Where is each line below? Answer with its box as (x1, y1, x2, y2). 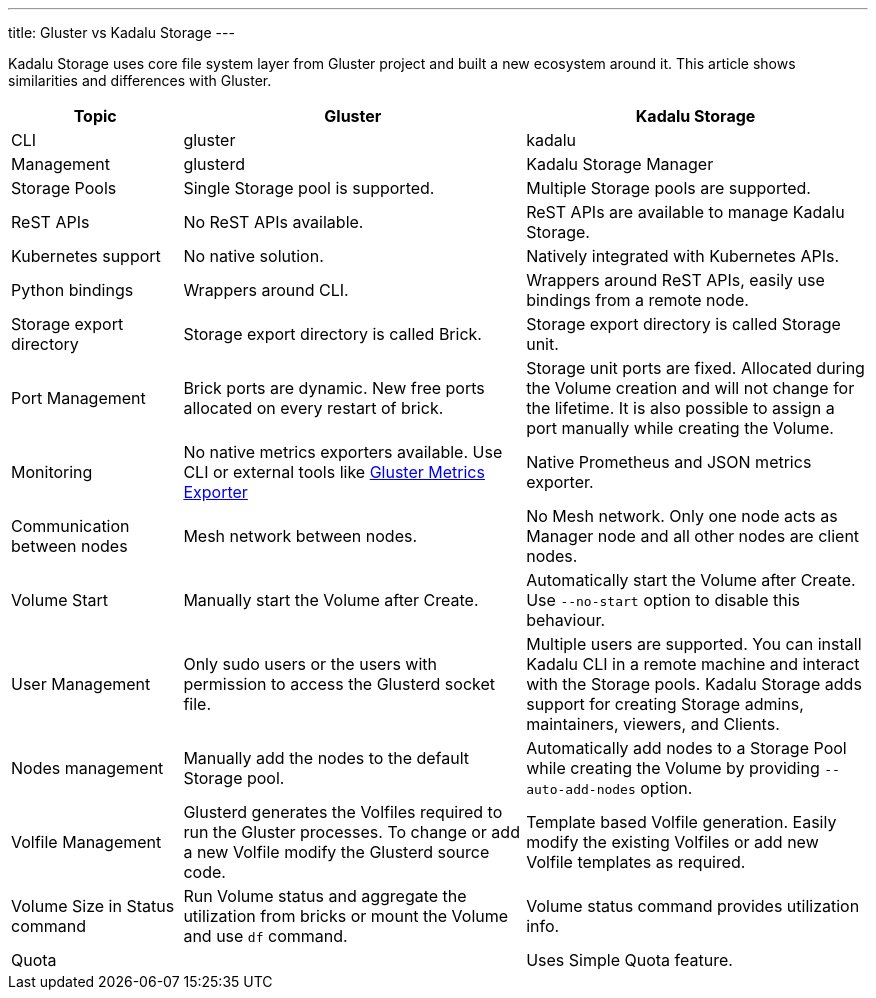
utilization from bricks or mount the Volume (183, 906, 509, 926)
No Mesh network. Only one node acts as (526, 506, 838, 526)
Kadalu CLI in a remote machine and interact (526, 654, 860, 674)
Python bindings (11, 280, 134, 300)
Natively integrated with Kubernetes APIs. (526, 246, 840, 266)
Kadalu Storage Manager (526, 154, 714, 174)
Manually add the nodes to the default (183, 748, 470, 768)
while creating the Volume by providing (526, 758, 820, 778)
